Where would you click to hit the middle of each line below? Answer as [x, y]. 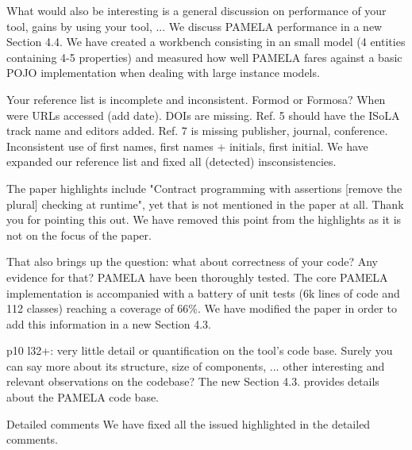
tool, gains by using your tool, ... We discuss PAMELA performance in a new [194, 26]
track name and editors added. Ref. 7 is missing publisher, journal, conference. [197, 131]
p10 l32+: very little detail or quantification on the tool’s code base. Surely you [200, 350]
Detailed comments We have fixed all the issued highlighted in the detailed [189, 423]
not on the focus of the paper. [79, 235]
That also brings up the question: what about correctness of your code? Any [192, 262]
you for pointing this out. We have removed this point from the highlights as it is [204, 219]
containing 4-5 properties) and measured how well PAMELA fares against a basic [204, 57]
